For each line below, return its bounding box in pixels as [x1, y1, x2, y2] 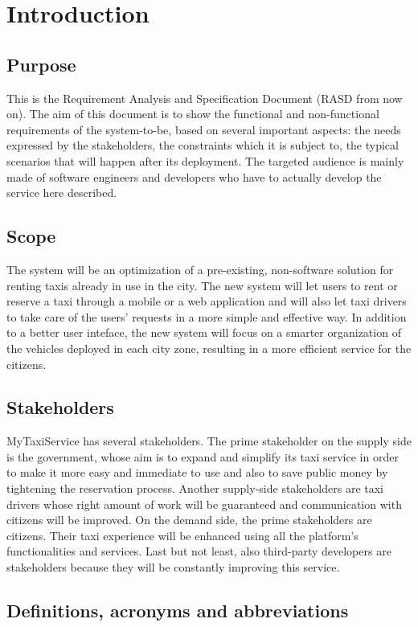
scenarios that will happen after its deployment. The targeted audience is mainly [6, 152, 404, 169]
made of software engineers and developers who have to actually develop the [6, 168, 382, 185]
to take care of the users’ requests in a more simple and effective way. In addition [6, 308, 407, 325]
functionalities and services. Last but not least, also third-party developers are [6, 543, 391, 559]
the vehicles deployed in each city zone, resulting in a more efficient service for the [6, 339, 412, 356]
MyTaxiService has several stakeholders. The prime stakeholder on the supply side [6, 432, 412, 449]
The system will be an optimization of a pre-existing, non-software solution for [6, 260, 394, 277]
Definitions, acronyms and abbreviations [6, 598, 349, 623]
